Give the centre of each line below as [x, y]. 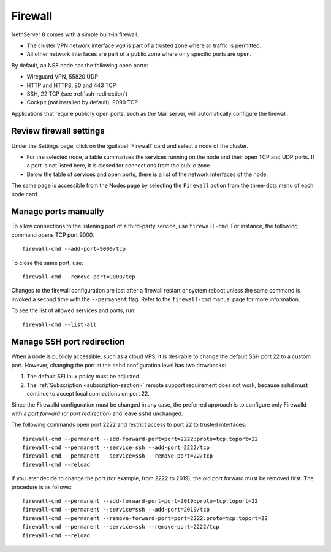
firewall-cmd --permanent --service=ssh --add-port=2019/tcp [116, 510]
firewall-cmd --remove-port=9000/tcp [79, 277]
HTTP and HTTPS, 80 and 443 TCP [71, 85]
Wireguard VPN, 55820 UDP [62, 77]
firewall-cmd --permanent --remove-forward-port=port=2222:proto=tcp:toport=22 [145, 518]
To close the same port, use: [47, 263]
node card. [25, 194]
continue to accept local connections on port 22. [88, 394]
